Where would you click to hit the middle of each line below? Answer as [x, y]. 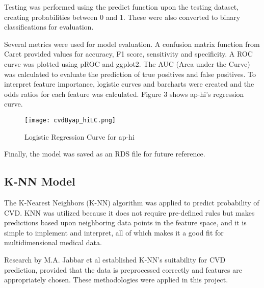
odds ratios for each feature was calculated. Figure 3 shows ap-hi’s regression [124, 94]
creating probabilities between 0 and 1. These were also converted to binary [122, 17]
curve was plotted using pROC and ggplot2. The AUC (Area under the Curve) [127, 63]
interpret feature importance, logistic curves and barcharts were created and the [129, 84]
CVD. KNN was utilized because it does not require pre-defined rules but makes [129, 212]
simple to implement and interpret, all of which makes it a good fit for [114, 232]
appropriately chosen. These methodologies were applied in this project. [116, 280]
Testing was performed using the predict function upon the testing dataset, [122, 7]
